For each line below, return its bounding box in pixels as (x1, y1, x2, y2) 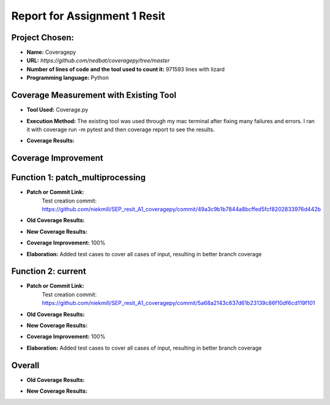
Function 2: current (11, 266, 87, 277)
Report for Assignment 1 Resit (11, 9, 166, 23)
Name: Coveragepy (26, 49, 76, 56)
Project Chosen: (11, 32, 75, 43)
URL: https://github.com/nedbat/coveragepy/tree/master (26, 57, 170, 64)
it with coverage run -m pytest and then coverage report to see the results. (26, 126, 215, 133)
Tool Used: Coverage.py (26, 106, 89, 113)
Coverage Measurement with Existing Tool (11, 90, 177, 101)
